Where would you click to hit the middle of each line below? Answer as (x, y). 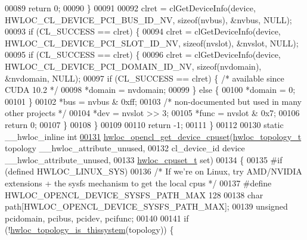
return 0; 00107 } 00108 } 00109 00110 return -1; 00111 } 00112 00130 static (144, 124)
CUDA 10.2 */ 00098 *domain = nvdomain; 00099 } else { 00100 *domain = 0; (150, 90)
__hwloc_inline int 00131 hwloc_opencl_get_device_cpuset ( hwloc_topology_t (153, 136)
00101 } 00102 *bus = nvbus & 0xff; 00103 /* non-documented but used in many (153, 101)
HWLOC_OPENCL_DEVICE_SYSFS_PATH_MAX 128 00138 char (134, 194)
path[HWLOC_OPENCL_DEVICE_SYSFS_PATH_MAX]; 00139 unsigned (146, 206)
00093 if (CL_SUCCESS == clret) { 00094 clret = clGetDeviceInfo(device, (143, 31)
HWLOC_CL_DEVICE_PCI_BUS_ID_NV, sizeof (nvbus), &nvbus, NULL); (148, 19)
